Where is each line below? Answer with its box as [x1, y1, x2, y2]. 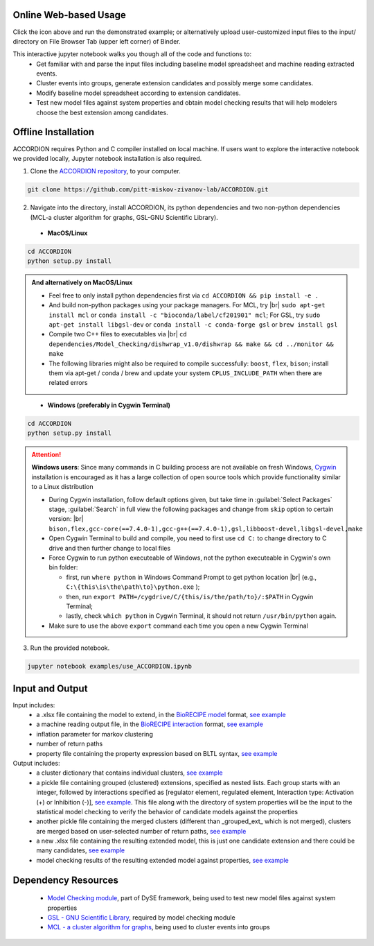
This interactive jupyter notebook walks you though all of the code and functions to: [12, 50, 252, 58]
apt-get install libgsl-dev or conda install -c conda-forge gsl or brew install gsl [48, 320, 338, 329]
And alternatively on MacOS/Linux [31, 278, 133, 287]
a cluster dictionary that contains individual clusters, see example [36, 768, 223, 777]
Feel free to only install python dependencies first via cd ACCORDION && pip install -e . [48, 291, 319, 300]
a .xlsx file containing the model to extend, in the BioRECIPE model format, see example [36, 711, 287, 719]
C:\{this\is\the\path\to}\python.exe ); [66, 583, 200, 591]
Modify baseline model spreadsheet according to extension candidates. [36, 89, 241, 97]
